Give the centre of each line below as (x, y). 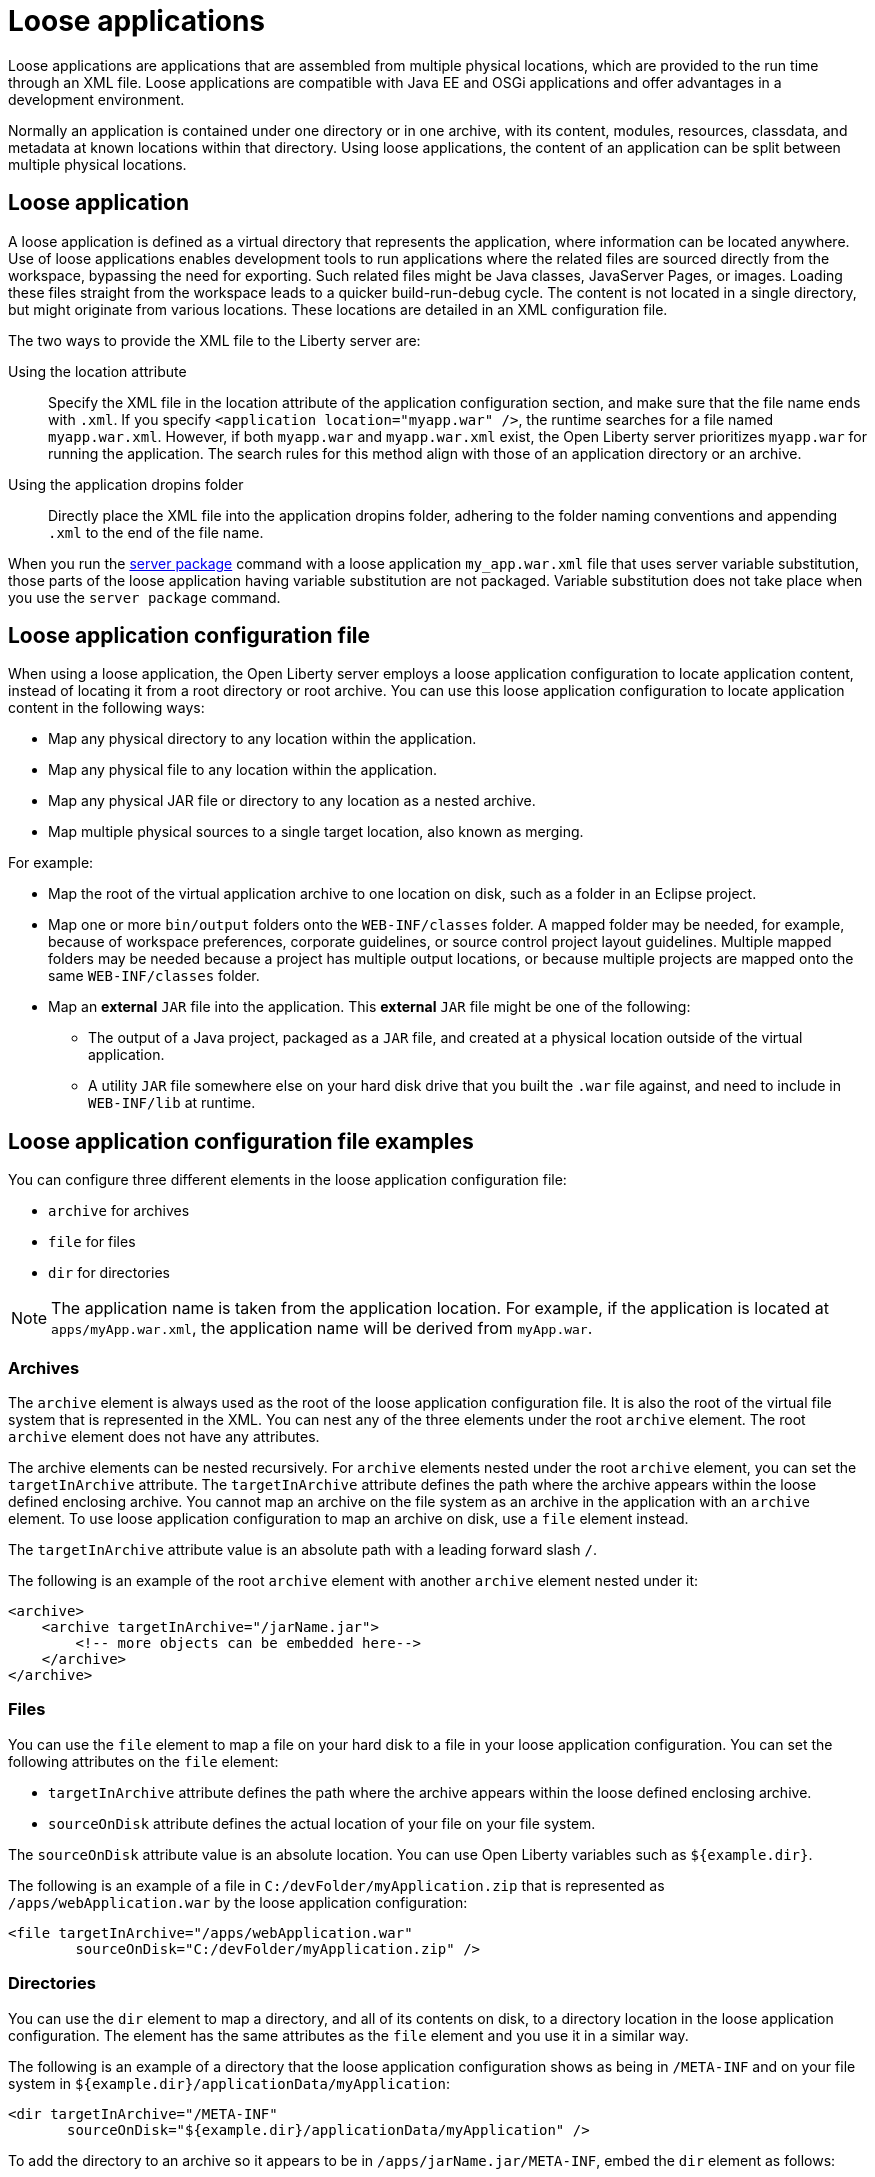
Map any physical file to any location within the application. (243, 770)
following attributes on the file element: (143, 1761)
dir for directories (109, 1273)
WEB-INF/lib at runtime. (172, 1103)
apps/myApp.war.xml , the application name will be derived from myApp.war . (322, 1328)
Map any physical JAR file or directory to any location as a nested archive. (292, 801)
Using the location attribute (97, 371)
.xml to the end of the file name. (156, 532)
